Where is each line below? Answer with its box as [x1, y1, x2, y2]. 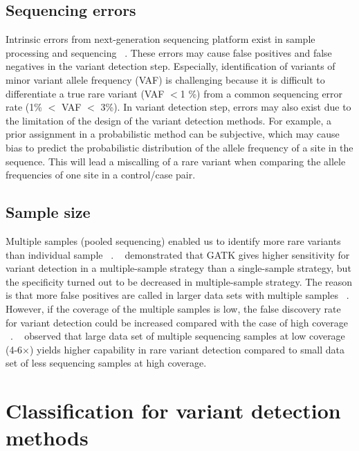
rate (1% [6, 100, 42, 114]
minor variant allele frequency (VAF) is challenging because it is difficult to [6, 72, 325, 86]
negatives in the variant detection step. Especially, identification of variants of [6, 59, 335, 73]
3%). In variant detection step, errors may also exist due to [100, 100, 351, 114]
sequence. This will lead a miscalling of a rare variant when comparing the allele [6, 154, 346, 168]
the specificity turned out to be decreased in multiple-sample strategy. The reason [6, 274, 353, 288]
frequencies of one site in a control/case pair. [6, 167, 196, 182]
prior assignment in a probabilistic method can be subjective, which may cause [6, 127, 340, 141]
